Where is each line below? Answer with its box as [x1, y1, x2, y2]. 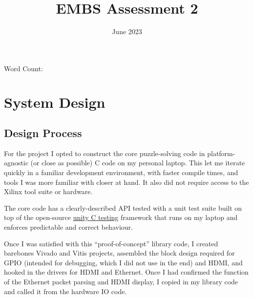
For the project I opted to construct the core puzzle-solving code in [4, 148, 205, 158]
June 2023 [112, 26, 142, 37]
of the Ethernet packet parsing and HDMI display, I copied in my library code [4, 277, 238, 287]
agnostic [4, 158, 28, 168]
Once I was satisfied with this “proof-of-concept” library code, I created [4, 238, 218, 248]
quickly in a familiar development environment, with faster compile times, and [4, 167, 238, 178]
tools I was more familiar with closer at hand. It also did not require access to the [4, 177, 249, 187]
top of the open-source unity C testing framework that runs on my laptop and [4, 212, 238, 222]
